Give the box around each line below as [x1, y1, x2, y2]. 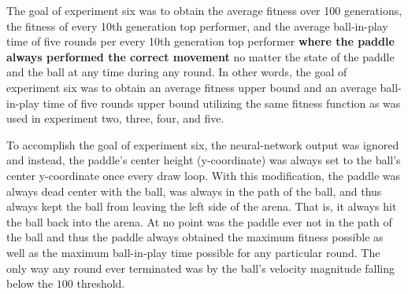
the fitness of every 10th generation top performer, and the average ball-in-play [6, 17, 388, 34]
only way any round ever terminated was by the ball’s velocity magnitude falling [6, 259, 395, 276]
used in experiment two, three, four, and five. [6, 110, 224, 127]
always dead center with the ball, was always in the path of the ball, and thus [6, 182, 382, 199]
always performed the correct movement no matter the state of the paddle [6, 48, 395, 64]
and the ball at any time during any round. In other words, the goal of [6, 64, 347, 80]
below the [6, 275, 54, 292]
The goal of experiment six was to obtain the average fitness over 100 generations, [6, 2, 402, 18]
